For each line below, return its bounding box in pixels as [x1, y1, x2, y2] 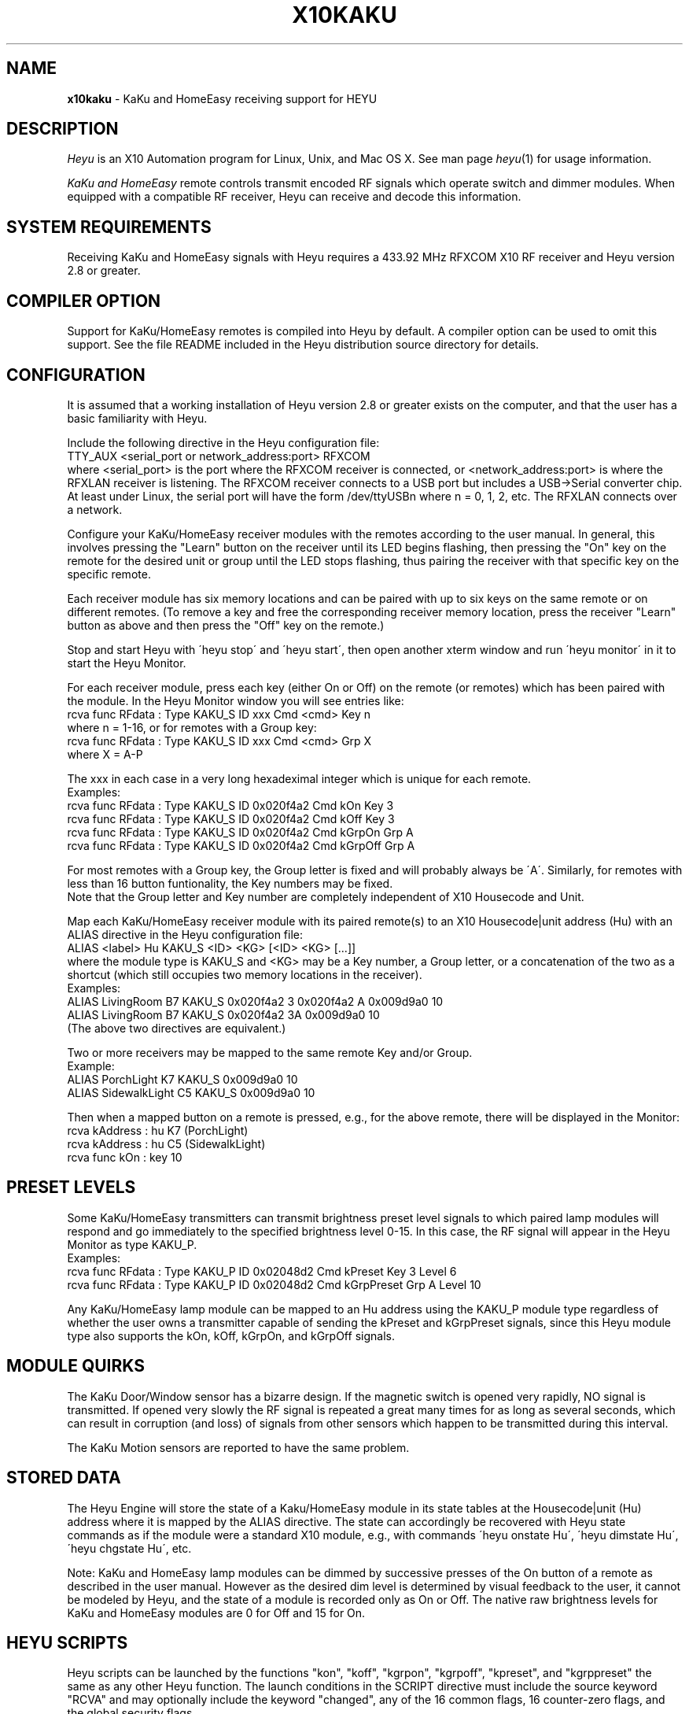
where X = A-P [67, 747, 143, 761]
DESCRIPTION [6, 119, 119, 139]
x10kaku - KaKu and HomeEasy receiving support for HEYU [67, 91, 378, 105]
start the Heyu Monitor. [67, 656, 186, 670]
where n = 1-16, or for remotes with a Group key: [67, 720, 317, 734]
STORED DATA [6, 1468, 121, 1488]
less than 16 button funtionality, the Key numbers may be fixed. [67, 876, 393, 890]
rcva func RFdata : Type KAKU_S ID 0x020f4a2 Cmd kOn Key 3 [67, 798, 394, 812]
